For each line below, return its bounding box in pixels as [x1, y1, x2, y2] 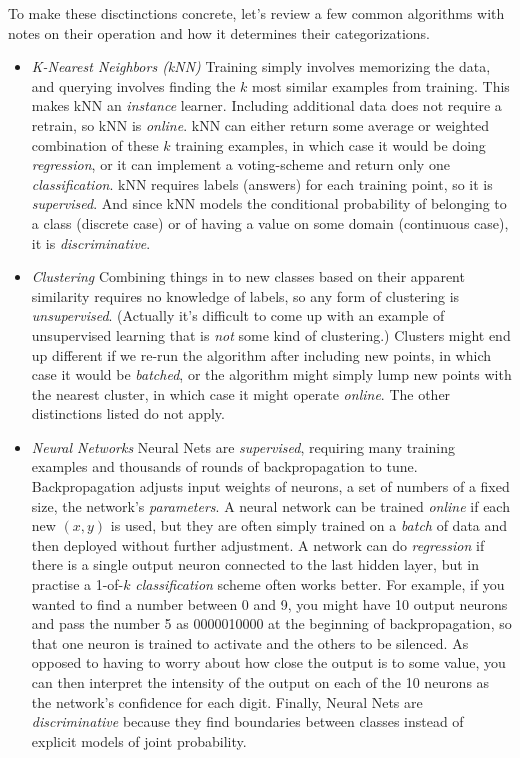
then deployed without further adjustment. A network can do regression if [31, 534, 485, 555]
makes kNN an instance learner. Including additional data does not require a [31, 95, 502, 116]
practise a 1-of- [31, 574, 124, 595]
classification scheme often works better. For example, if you [135, 574, 505, 595]
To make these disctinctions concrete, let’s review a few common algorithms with [8, 3, 505, 23]
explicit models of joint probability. [31, 730, 247, 751]
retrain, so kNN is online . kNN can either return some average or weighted [31, 114, 490, 135]
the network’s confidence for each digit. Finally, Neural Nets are [31, 691, 423, 712]
